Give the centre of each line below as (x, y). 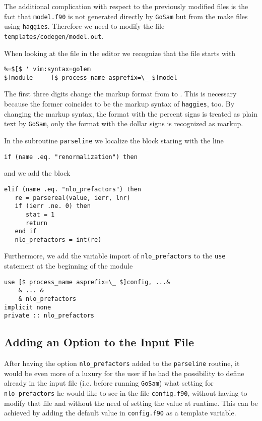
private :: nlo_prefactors (49, 316)
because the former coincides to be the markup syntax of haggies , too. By (119, 104)
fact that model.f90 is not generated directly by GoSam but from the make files (126, 16)
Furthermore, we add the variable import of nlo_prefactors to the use (115, 256)
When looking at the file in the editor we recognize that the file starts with (120, 53)
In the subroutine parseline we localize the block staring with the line (114, 140)
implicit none (28, 307)
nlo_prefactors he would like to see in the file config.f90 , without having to (126, 393)
